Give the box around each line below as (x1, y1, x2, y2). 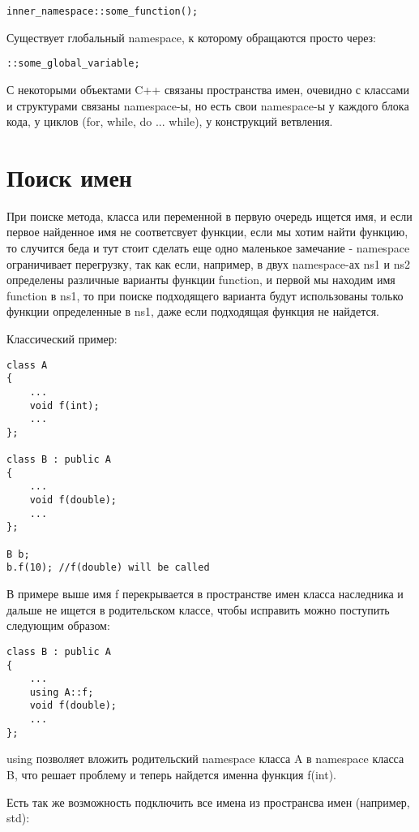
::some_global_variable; (6, 58, 140, 70)
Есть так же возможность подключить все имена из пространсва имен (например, (6, 793, 410, 810)
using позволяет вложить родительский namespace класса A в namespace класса (6, 750, 404, 767)
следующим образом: (6, 617, 110, 634)
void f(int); (29, 399, 100, 412)
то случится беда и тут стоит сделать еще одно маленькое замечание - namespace (6, 239, 410, 256)
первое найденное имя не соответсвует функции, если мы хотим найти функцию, (6, 223, 408, 240)
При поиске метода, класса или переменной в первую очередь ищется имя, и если (6, 207, 413, 224)
